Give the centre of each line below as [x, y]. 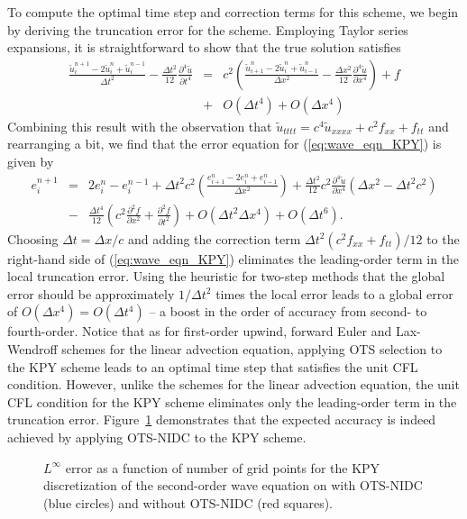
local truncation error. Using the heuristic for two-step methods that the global [226, 276]
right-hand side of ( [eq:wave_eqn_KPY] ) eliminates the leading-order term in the [233, 258]
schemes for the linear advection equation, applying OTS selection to [252, 349]
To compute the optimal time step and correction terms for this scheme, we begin [233, 12]
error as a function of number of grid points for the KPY [223, 467]
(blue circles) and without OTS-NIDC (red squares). [188, 502]
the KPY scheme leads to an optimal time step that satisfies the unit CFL [213, 366]
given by [31, 162]
